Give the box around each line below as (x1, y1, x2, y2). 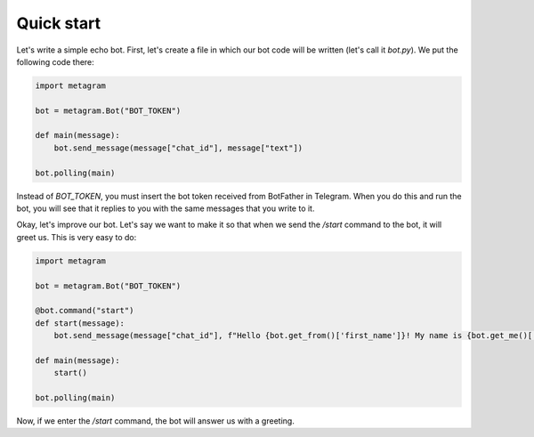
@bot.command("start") (35, 305, 134, 316)
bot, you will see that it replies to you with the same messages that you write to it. (16, 203, 315, 214)
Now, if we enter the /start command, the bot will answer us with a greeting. (16, 416, 295, 426)
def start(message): (35, 318, 125, 328)
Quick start (16, 13, 101, 33)
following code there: (16, 56, 95, 67)
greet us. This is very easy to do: (16, 231, 137, 242)
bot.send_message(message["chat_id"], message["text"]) (53, 142, 303, 153)
